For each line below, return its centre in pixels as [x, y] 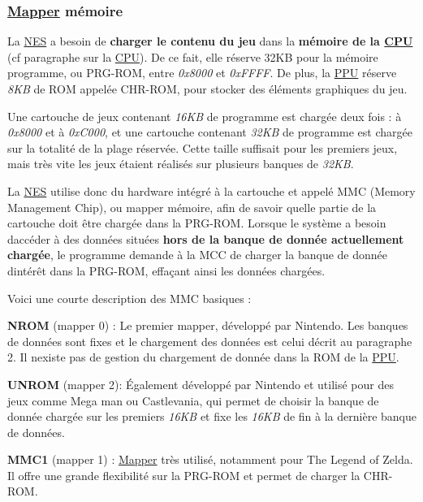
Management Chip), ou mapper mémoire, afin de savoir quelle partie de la [192, 207]
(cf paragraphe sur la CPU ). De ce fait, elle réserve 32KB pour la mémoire [193, 56]
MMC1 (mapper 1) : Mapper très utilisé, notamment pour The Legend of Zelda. [210, 459]
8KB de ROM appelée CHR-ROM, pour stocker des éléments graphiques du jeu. [207, 89]
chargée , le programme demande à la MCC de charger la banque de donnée [197, 255]
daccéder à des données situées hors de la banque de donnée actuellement [206, 238]
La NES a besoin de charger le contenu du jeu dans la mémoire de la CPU [210, 41]
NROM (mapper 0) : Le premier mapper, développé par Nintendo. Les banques [208, 325]
